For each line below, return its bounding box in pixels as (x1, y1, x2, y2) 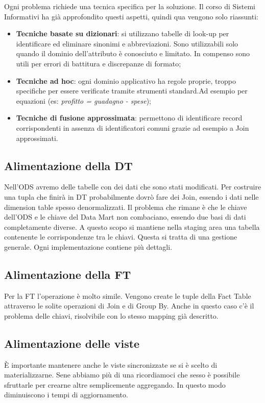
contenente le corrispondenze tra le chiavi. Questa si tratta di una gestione (4, 231, 237, 242)
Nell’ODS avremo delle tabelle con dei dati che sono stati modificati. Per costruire (4, 181, 261, 192)
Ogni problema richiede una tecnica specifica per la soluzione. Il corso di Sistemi (4, 1, 255, 11)
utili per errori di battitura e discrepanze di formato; (16, 58, 181, 68)
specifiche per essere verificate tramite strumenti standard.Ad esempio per (16, 85, 248, 96)
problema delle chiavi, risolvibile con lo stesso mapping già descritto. (4, 310, 219, 321)
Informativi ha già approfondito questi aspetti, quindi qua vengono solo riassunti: (4, 11, 258, 21)
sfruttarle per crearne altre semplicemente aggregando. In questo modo (4, 379, 226, 390)
